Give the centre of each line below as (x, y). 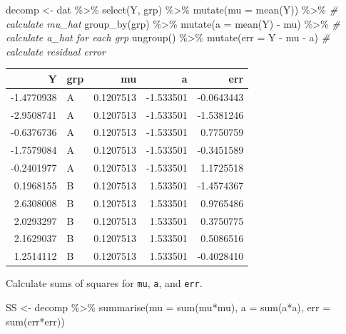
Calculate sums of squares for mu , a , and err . (104, 283)
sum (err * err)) (35, 321)
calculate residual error (56, 51)
